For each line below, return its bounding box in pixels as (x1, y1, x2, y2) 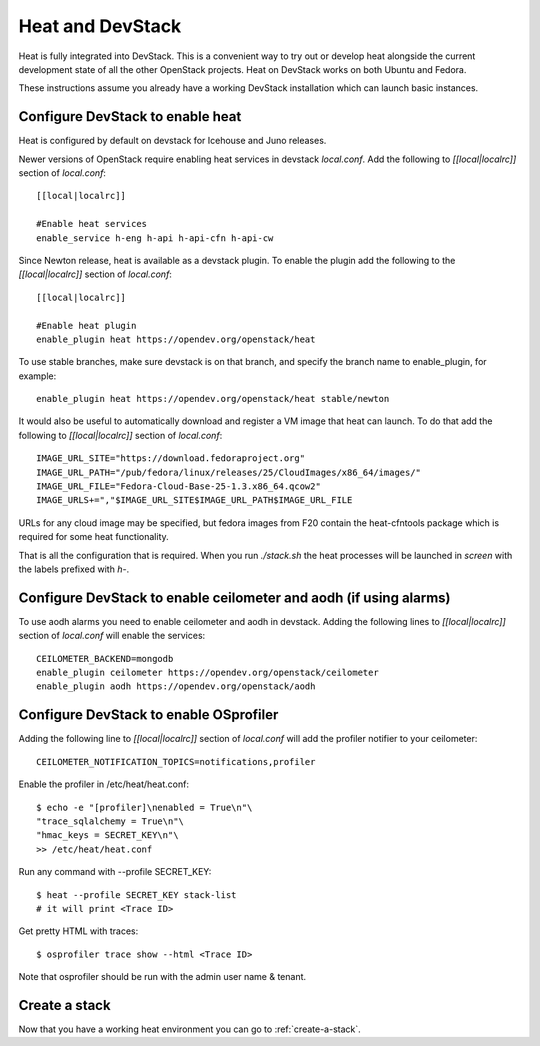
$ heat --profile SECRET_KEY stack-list (36, 889, 237, 900)
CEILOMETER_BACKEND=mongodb (36, 653, 174, 664)
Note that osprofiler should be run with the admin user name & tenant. (18, 971, 307, 983)
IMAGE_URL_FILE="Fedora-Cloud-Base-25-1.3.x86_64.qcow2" (36, 481, 322, 492)
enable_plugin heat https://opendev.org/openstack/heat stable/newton (36, 393, 390, 405)
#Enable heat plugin (36, 320, 137, 331)
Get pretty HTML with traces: (18, 925, 139, 937)
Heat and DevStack (18, 15, 182, 37)
